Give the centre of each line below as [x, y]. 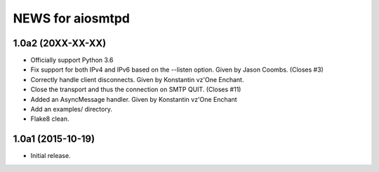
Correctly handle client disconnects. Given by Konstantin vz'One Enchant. [137, 79]
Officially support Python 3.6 [72, 60]
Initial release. [51, 156]
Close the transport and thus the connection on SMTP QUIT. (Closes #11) [136, 90]
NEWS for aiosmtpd [71, 18]
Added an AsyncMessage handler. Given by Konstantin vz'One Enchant [134, 99]
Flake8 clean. [50, 119]
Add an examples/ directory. [71, 110]
